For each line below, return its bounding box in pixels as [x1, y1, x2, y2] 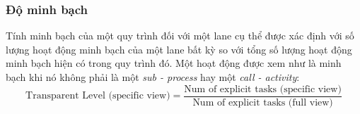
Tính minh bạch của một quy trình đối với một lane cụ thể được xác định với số [6, 28, 354, 43]
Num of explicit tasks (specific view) [184, 84, 342, 94]
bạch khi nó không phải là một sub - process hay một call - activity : [6, 70, 300, 84]
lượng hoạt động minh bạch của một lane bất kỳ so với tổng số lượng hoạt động [6, 42, 352, 56]
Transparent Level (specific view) [25, 91, 170, 101]
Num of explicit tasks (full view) [192, 97, 333, 108]
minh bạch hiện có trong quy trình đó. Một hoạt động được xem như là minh [6, 56, 342, 70]
